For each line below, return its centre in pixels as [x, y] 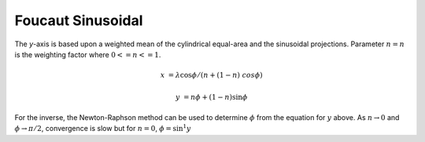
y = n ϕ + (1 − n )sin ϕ [212, 97]
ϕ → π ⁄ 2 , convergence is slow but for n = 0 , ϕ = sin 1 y [103, 128]
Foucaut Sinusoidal [79, 20]
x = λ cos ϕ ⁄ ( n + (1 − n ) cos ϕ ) [211, 75]
